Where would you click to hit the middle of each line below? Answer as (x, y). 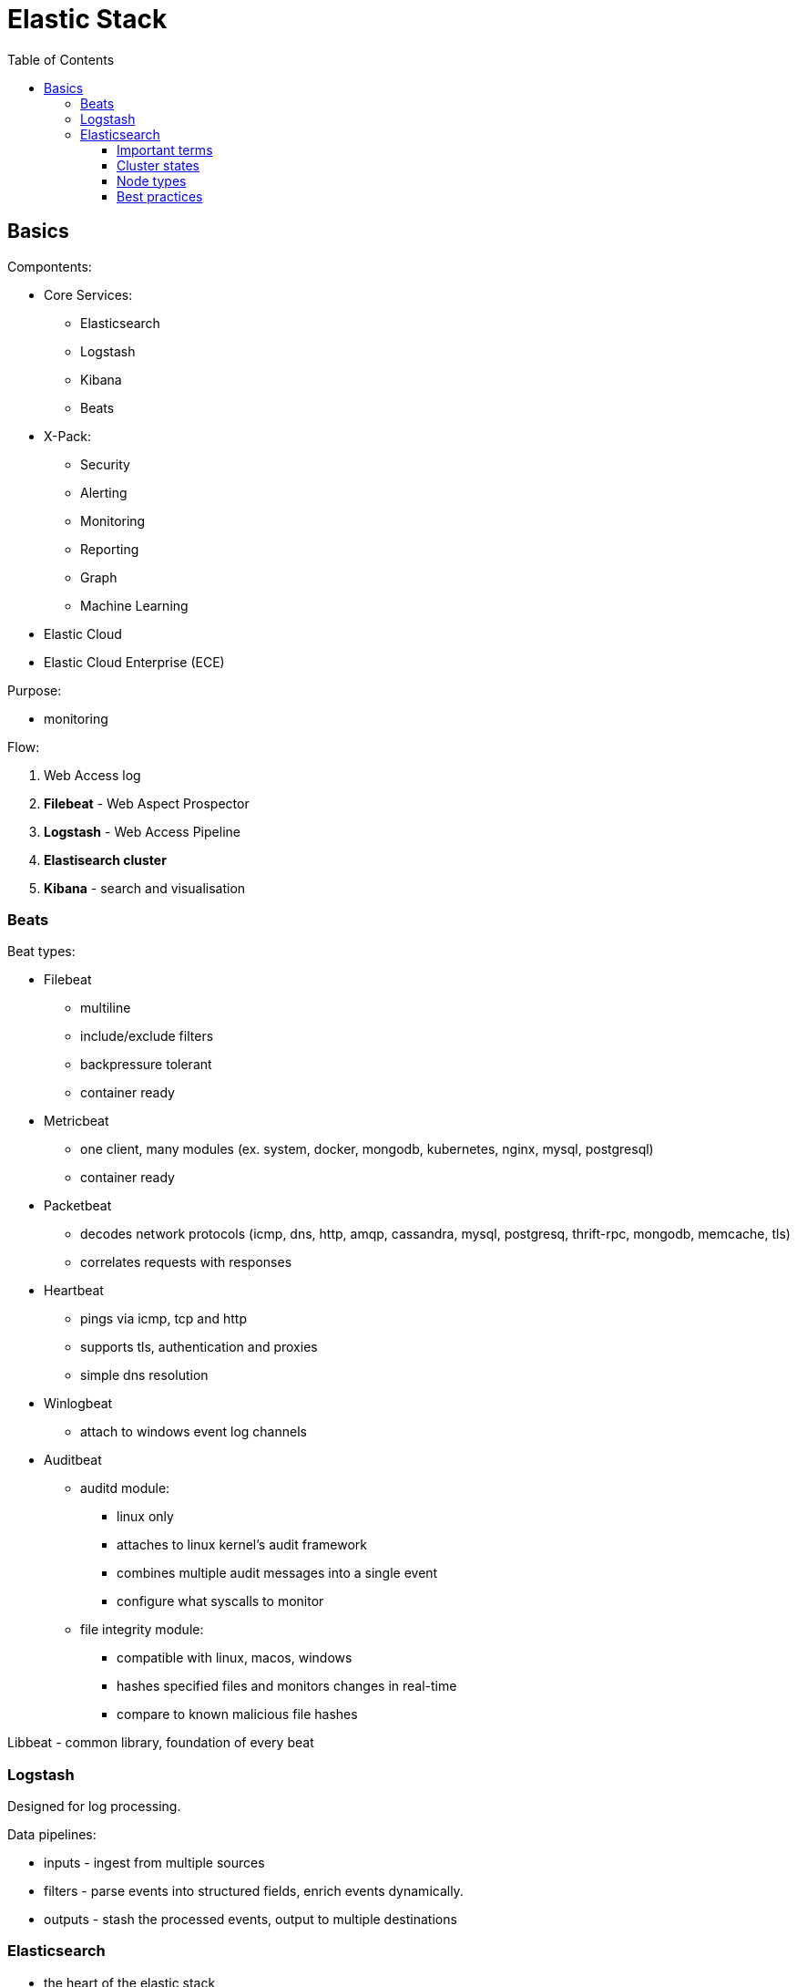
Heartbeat (74, 1291)
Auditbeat (73, 1460)
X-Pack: (68, 436)
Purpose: (35, 690)
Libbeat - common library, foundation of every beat (161, 1743)
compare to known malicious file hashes (237, 1714)
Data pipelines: (52, 1835)
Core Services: (88, 294)
